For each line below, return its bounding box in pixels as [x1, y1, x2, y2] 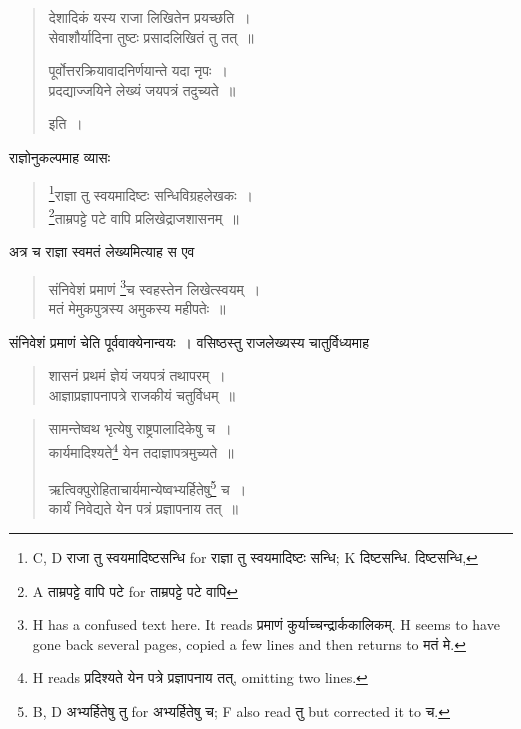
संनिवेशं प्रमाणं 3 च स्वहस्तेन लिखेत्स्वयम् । [48, 275, 261, 299]
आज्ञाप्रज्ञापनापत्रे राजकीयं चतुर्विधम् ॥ [48, 384, 235, 405]
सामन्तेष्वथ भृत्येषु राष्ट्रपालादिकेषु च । [48, 418, 232, 439]
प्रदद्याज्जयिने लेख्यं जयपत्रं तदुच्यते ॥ [48, 79, 236, 100]
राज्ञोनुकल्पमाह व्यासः [9, 146, 111, 167]
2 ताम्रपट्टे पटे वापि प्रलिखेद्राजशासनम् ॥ [48, 204, 239, 228]
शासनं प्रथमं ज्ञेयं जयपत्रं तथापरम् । [48, 365, 226, 386]
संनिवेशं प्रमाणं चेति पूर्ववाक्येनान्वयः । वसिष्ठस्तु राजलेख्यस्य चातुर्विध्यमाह [9, 331, 369, 352]
